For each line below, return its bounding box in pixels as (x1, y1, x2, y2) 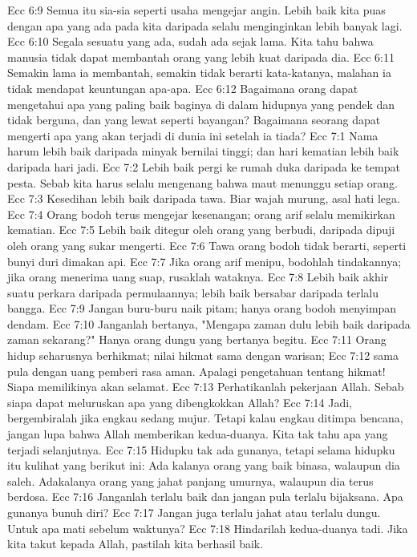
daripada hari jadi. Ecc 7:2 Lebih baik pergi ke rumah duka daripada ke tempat (7, 158, 400, 175)
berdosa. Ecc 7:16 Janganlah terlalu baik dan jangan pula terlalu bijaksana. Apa (7, 488, 403, 505)
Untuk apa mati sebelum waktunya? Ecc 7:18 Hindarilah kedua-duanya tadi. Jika (7, 519, 408, 536)
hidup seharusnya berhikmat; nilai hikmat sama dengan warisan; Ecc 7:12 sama (7, 347, 399, 364)
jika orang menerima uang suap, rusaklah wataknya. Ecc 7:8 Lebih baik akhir (7, 268, 389, 285)
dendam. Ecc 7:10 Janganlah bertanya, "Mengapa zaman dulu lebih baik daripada (7, 315, 411, 332)
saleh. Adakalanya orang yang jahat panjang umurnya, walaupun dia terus (7, 472, 374, 489)
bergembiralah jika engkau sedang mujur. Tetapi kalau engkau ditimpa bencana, (7, 410, 403, 426)
